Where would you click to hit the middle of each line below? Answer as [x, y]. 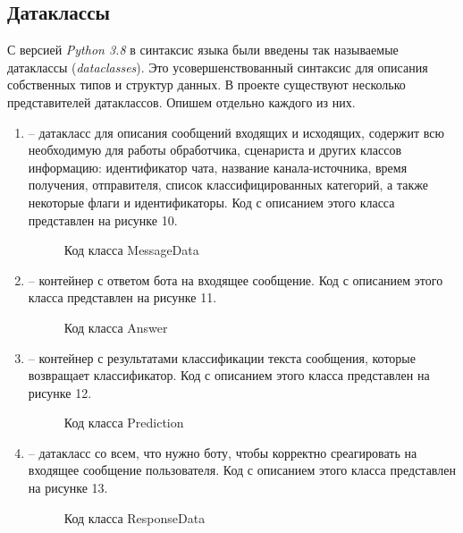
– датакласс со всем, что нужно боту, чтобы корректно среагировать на [223, 452]
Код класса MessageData [131, 250]
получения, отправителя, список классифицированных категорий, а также [228, 185]
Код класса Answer [116, 327]
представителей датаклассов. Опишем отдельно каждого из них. [181, 102]
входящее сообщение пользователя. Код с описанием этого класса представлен [242, 470]
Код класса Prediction [124, 423]
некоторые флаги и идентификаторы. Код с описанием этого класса [211, 202]
